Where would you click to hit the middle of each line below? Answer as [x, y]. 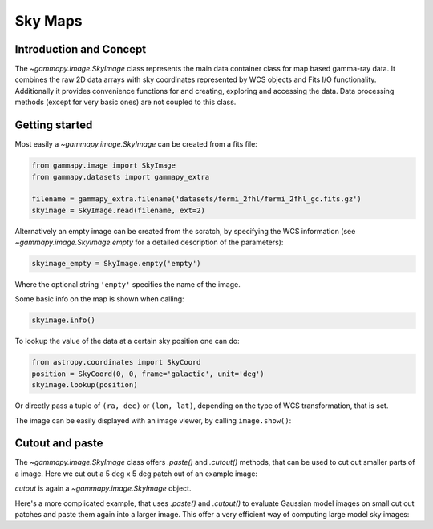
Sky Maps [49, 21]
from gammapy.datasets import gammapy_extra [121, 177]
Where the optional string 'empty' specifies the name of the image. [127, 285]
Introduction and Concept [81, 49]
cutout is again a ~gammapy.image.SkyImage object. [103, 488]
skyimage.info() [64, 320]
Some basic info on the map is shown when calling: [99, 299]
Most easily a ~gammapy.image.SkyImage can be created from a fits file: [136, 144]
